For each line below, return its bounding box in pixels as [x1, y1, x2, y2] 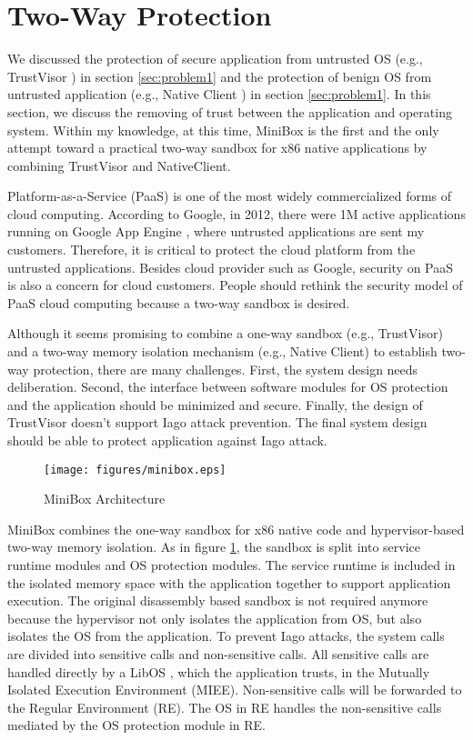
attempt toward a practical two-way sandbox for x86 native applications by [7, 138, 428, 157]
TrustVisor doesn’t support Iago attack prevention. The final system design [7, 413, 428, 432]
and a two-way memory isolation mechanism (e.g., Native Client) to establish [7, 342, 438, 361]
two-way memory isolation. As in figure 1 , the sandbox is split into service [7, 537, 421, 556]
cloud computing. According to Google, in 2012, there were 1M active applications [7, 204, 466, 223]
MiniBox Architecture [44, 489, 166, 508]
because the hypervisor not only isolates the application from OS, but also [7, 608, 422, 627]
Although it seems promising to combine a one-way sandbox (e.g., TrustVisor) [7, 324, 443, 343]
